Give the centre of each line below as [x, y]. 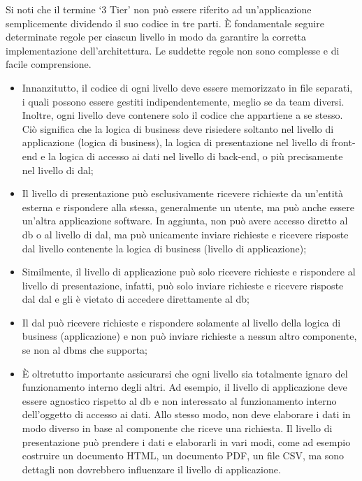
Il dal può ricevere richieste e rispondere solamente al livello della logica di [181, 322]
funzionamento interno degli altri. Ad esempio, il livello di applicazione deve [184, 387]
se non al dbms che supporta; [85, 350]
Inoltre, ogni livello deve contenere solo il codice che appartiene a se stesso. [182, 115]
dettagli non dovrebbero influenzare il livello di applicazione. [151, 469]
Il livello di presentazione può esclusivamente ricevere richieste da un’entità [183, 193]
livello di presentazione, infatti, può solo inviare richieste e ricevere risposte [183, 285]
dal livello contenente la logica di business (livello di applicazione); [164, 248]
